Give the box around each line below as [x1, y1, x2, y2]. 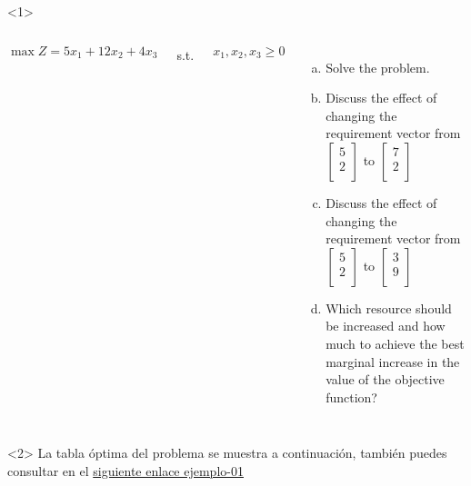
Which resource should [326, 298, 452, 317]
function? [326, 387, 377, 406]
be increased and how [326, 316, 446, 335]
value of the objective [326, 370, 445, 389]
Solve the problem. [326, 57, 430, 76]
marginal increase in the [326, 352, 460, 371]
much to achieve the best [326, 333, 465, 352]
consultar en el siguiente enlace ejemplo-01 [7, 461, 244, 480]
